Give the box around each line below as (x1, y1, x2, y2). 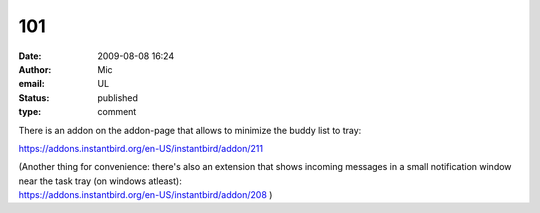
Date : (18, 50, 42, 62)
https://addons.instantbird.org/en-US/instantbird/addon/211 (18, 142, 264, 154)
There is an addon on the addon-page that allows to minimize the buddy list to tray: (18, 124, 362, 136)
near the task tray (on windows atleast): (18, 175, 182, 187)
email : (18, 78, 45, 90)
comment (97, 106, 137, 118)
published (97, 91, 139, 104)
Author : (18, 63, 52, 75)
